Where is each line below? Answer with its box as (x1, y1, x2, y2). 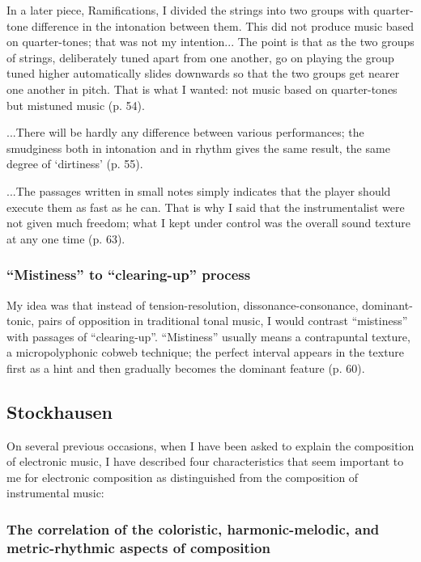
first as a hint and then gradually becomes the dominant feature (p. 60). (6, 359, 365, 376)
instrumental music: (6, 484, 104, 501)
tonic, (6, 312, 35, 329)
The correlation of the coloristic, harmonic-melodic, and (6, 519, 380, 539)
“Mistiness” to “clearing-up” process (6, 264, 251, 285)
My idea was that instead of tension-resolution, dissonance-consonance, (6, 296, 359, 313)
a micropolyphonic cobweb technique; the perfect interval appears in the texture (6, 344, 405, 361)
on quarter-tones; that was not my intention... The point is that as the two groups (6, 33, 415, 50)
